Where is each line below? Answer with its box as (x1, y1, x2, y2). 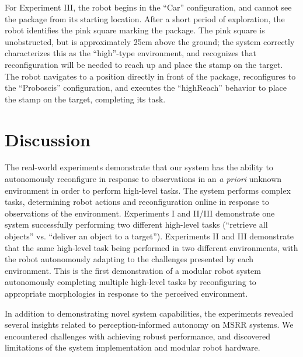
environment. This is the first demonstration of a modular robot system (5, 264, 261, 276)
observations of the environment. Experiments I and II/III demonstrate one (5, 207, 275, 219)
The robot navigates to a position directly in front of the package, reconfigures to (5, 70, 296, 82)
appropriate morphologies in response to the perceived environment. (5, 287, 248, 299)
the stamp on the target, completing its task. (5, 92, 166, 105)
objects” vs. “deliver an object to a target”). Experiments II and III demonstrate (5, 230, 294, 242)
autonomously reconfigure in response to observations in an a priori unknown (5, 173, 282, 185)
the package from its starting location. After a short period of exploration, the (5, 12, 285, 25)
